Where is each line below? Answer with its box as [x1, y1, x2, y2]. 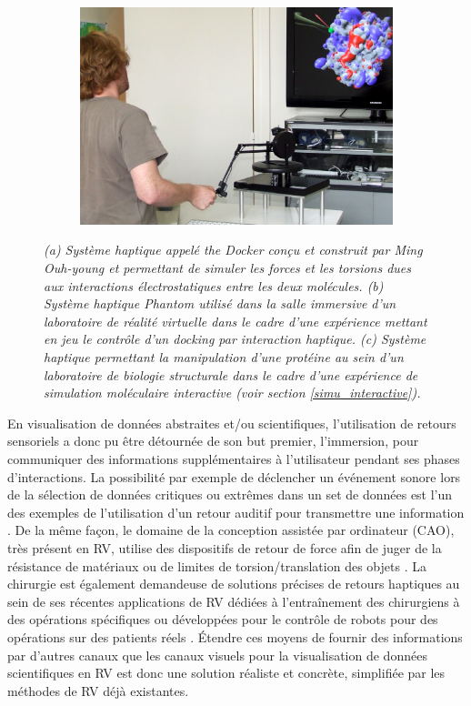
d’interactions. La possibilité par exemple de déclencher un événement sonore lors [7, 467, 461, 486]
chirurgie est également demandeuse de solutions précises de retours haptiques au [7, 574, 460, 593]
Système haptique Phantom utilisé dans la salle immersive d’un [44, 294, 396, 313]
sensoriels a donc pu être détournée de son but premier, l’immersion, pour [7, 431, 419, 450]
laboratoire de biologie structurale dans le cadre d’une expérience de [44, 365, 418, 384]
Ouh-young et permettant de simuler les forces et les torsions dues [44, 258, 412, 277]
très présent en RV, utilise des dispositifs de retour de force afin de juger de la [7, 538, 442, 557]
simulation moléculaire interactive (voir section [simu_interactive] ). [44, 383, 421, 402]
